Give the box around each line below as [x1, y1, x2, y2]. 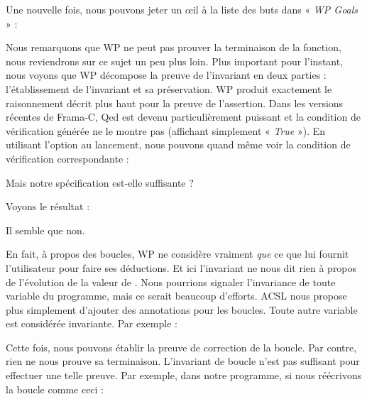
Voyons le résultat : [6, 199, 90, 214]
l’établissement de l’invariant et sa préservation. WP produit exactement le [6, 81, 332, 96]
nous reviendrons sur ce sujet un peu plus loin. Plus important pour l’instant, [6, 53, 344, 68]
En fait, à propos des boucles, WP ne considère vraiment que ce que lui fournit [6, 246, 349, 261]
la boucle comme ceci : [6, 381, 104, 396]
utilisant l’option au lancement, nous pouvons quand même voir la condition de [6, 137, 351, 152]
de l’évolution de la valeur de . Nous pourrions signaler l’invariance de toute [6, 274, 336, 289]
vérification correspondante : [6, 151, 129, 165]
